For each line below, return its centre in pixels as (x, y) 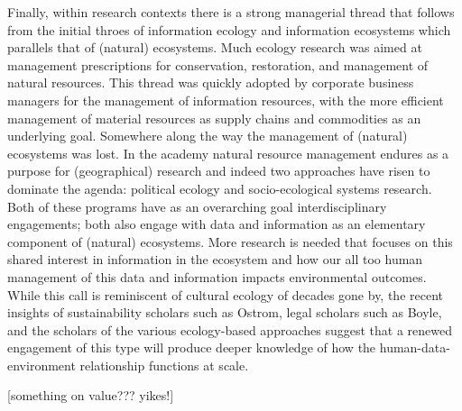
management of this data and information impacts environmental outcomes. (217, 276)
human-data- (415, 347)
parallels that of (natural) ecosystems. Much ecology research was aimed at (215, 47)
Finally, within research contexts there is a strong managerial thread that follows (231, 12)
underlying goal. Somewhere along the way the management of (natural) (208, 136)
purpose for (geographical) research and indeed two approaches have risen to (219, 171)
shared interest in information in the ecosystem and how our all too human (215, 259)
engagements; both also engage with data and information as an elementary (217, 224)
